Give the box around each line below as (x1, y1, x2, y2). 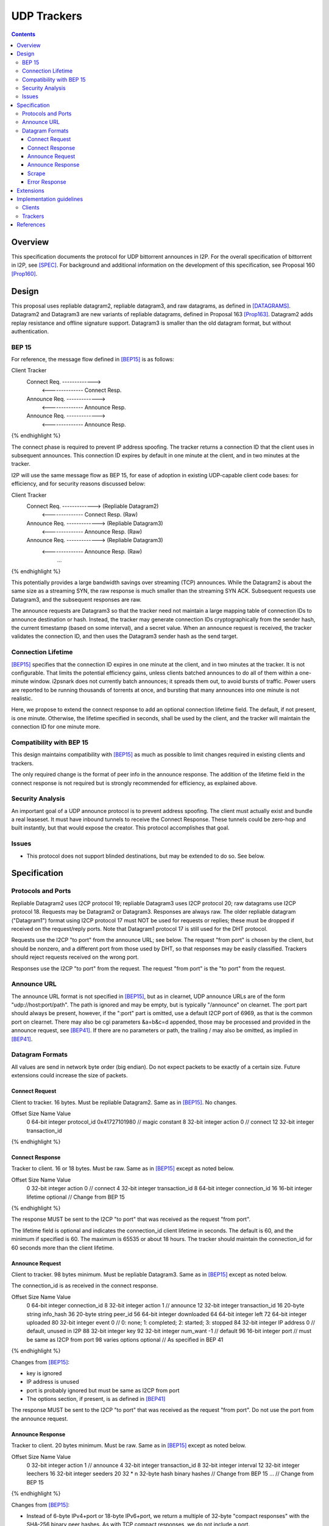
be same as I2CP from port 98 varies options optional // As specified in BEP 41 (26, 1336, 224, 1343)
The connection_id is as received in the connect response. (11, 1282, 158, 1289)
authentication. (11, 327, 49, 335)
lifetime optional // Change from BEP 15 (26, 1193, 125, 1201)
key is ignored (26, 1369, 62, 1376)
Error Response (27, 178, 66, 186)
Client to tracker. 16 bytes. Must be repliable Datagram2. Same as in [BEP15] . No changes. (11, 1099, 238, 1106)
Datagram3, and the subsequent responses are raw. (11, 596, 142, 603)
